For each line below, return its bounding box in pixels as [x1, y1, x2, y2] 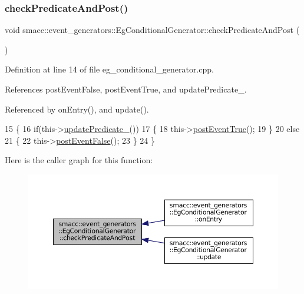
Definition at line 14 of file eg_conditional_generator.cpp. [5, 63, 214, 75]
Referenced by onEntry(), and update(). [5, 103, 149, 115]
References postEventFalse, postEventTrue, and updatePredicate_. [5, 83, 247, 95]
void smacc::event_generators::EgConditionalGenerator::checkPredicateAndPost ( [5, 24, 300, 36]
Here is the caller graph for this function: [5, 154, 153, 166]
